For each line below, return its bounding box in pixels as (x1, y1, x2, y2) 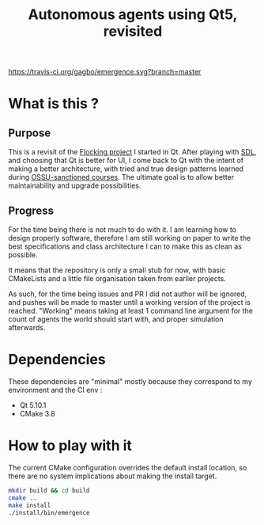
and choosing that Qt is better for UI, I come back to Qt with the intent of (8, 156, 243, 165)
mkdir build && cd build (8, 486, 90, 494)
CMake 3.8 (19, 409, 55, 418)
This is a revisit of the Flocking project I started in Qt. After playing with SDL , (8, 147, 257, 157)
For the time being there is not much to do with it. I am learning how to (8, 225, 237, 234)
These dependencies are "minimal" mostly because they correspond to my (8, 376, 253, 386)
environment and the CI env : (8, 385, 103, 394)
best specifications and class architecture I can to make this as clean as (8, 242, 243, 251)
